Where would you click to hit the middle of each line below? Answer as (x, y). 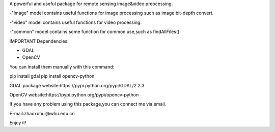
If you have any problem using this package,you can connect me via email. (88, 104)
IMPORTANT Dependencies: (39, 41)
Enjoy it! (18, 123)
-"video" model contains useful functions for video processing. (76, 22)
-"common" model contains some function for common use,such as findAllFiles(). (95, 32)
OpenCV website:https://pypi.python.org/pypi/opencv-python (74, 94)
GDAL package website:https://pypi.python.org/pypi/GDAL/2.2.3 (77, 85)
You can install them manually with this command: (62, 67)
